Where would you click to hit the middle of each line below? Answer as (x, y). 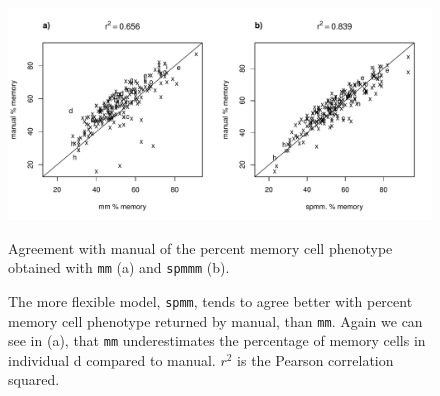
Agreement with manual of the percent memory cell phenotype (200, 247)
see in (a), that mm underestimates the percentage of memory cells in (217, 340)
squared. (34, 379)
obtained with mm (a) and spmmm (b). (119, 267)
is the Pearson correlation (315, 359)
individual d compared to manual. (112, 359)
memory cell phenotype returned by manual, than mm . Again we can (215, 320)
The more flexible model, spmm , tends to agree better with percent (210, 300)
